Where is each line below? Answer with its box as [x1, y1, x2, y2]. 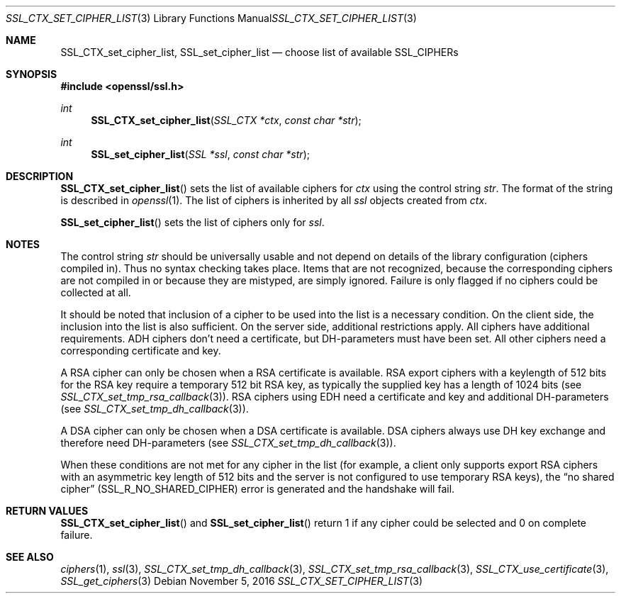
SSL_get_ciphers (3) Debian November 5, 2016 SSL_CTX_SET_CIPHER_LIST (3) [60, 575, 423, 587]
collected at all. [60, 286, 131, 298]
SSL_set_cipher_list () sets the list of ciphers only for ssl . [60, 216, 325, 228]
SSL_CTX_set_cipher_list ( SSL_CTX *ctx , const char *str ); [91, 114, 362, 126]
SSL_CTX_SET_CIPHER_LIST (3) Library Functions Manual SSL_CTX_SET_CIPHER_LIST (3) [6, 12, 417, 24]
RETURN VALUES [6, 505, 89, 517]
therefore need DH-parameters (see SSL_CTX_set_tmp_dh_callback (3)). [60, 437, 396, 449]
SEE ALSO [6, 551, 54, 563]
